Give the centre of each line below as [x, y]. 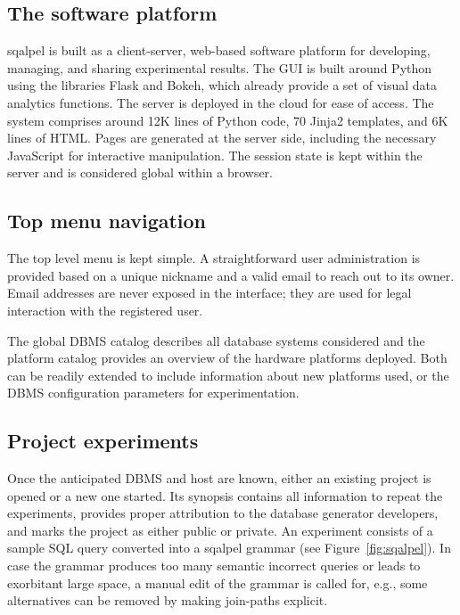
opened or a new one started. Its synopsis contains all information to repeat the [225, 495]
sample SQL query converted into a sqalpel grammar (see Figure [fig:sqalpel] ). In [229, 548]
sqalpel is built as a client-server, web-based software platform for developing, [219, 50]
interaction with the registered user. [105, 310]
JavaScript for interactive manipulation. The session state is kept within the [215, 155]
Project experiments [103, 441]
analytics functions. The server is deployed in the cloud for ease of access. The [221, 102]
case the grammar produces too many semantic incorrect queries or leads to [214, 566]
